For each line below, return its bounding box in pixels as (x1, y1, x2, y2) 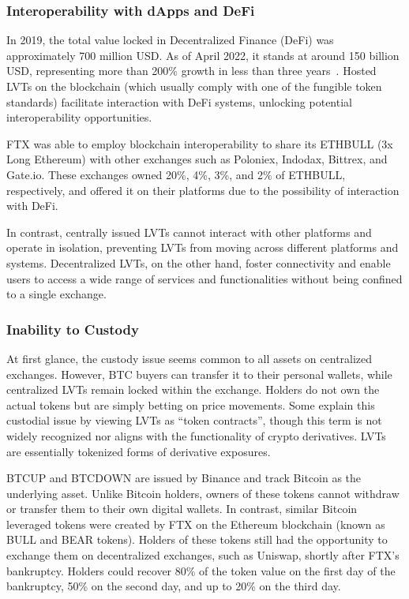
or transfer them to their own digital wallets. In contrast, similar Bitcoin (6, 500, 358, 517)
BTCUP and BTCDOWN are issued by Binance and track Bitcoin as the (6, 470, 362, 486)
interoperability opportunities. (6, 109, 152, 125)
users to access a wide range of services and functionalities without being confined (6, 270, 403, 286)
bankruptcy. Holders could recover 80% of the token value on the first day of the (6, 562, 396, 578)
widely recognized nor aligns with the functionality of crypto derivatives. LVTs (6, 427, 386, 444)
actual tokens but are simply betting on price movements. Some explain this (6, 396, 375, 413)
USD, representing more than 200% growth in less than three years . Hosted (6, 62, 377, 79)
